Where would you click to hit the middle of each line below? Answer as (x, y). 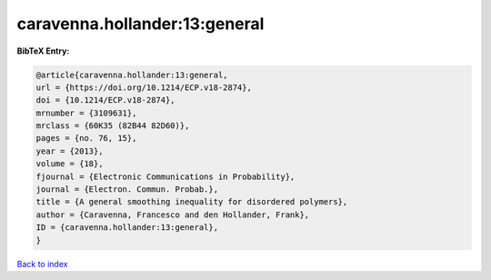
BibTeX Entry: (43, 51)
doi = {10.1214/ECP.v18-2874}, (106, 100)
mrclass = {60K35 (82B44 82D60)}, (113, 126)
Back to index (42, 264)
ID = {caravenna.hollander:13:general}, (127, 228)
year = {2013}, (70, 151)
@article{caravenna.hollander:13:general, (132, 75)
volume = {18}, (70, 164)
